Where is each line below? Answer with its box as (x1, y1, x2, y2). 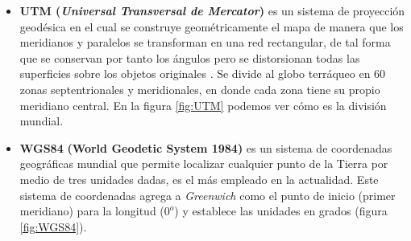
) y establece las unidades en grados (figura (174, 202, 388, 219)
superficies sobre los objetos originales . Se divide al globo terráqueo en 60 (19, 65, 386, 82)
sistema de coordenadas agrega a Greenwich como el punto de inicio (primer (19, 186, 396, 203)
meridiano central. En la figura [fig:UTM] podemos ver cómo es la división (19, 96, 387, 113)
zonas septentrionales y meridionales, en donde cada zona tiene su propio (19, 80, 380, 97)
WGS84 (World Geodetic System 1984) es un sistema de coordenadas (19, 139, 392, 156)
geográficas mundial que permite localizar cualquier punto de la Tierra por (19, 155, 388, 172)
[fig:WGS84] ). (19, 218, 87, 235)
